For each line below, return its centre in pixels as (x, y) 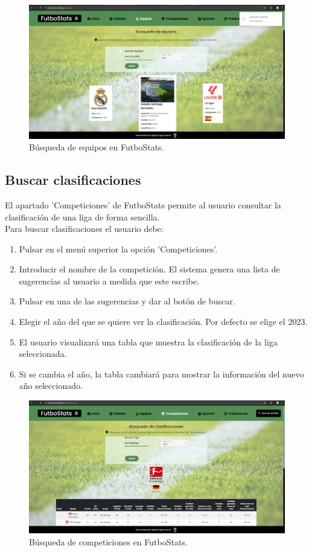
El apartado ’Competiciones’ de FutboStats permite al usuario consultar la (143, 204)
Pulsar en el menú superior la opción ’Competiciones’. (118, 249)
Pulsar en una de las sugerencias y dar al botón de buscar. (127, 301)
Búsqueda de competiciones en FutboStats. (108, 541)
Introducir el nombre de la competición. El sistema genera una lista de (149, 269)
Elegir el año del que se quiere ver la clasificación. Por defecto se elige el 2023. (163, 322)
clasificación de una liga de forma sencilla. (82, 217)
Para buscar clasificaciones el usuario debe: (84, 229)
